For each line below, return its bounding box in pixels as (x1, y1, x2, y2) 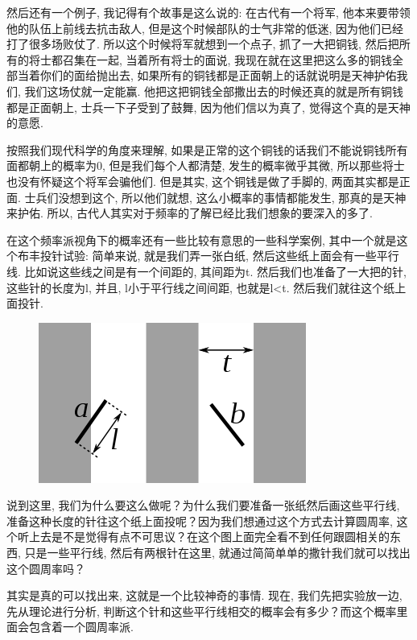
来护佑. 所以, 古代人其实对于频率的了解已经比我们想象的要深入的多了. (6, 204, 373, 221)
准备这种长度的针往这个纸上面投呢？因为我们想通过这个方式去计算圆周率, (6, 512, 393, 529)
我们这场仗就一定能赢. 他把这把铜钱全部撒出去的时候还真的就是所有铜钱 (24, 82, 404, 99)
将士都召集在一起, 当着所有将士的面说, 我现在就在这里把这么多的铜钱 (28, 51, 393, 68)
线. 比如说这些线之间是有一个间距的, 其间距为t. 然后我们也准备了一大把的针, (6, 262, 407, 279)
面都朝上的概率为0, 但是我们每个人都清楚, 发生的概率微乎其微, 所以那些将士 (6, 157, 405, 174)
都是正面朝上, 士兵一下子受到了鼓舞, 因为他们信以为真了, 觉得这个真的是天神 (6, 98, 411, 115)
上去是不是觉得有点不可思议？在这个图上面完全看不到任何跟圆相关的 (28, 528, 390, 545)
